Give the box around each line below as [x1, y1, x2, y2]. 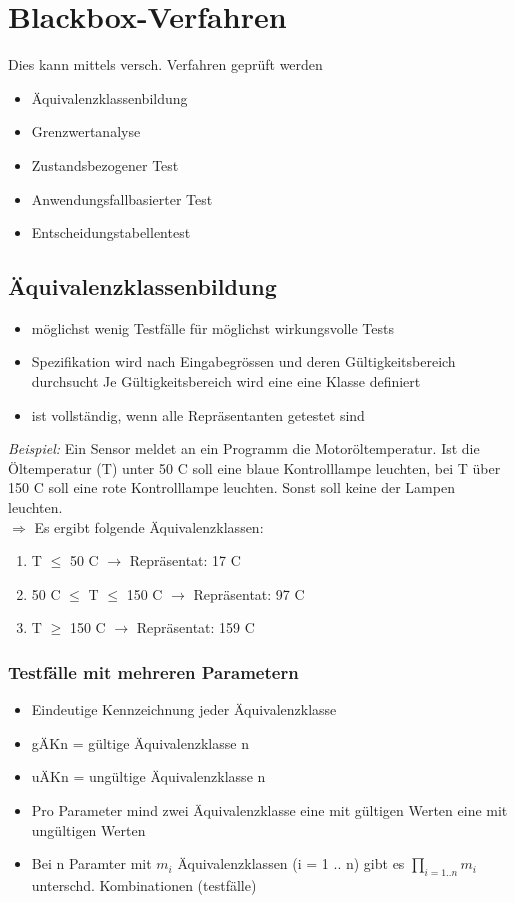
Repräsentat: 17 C [129, 550, 241, 571]
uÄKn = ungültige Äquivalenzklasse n [31, 766, 266, 787]
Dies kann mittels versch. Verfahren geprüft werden [8, 54, 323, 75]
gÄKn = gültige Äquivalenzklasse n [31, 732, 249, 753]
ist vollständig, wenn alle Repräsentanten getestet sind [31, 404, 365, 425]
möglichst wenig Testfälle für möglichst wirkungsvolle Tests [31, 317, 394, 338]
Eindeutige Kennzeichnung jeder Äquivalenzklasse [31, 699, 337, 720]
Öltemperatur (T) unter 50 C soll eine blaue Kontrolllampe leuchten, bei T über [8, 457, 501, 478]
